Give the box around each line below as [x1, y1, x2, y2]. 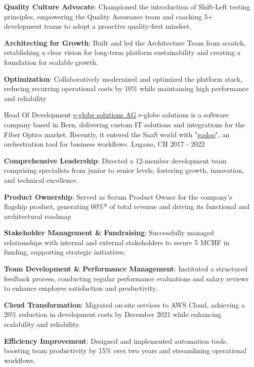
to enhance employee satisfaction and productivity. [4, 283, 158, 293]
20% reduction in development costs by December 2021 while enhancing [4, 309, 221, 319]
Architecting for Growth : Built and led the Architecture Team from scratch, [4, 37, 246, 48]
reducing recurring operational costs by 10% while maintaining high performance [4, 83, 249, 94]
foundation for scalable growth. [4, 56, 98, 67]
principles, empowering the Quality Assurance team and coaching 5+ [4, 11, 213, 21]
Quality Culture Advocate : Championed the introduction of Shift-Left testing [4, 1, 250, 11]
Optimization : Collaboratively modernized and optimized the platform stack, [4, 73, 243, 84]
